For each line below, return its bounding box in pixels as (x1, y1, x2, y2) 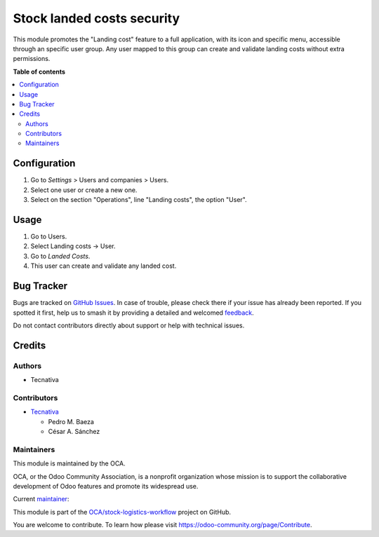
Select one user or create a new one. (30, 186, 138, 194)
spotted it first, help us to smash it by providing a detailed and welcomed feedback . (13, 308, 254, 317)
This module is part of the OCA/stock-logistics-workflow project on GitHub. (13, 508, 232, 516)
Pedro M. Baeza (48, 417, 95, 426)
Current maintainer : (13, 495, 69, 503)
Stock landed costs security (13, 11, 180, 26)
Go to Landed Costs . (30, 252, 91, 260)
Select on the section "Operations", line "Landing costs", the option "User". (30, 196, 247, 204)
